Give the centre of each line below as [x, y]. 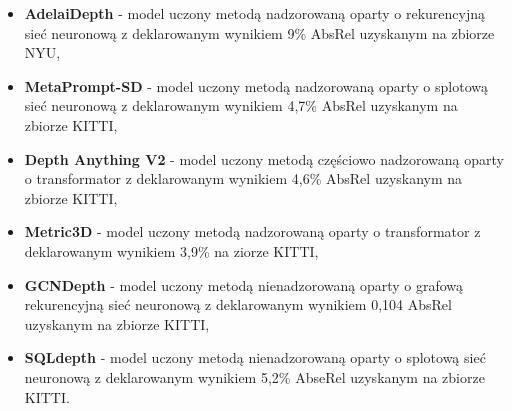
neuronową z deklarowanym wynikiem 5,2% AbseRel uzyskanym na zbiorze [254, 376]
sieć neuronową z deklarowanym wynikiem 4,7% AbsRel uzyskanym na [241, 105]
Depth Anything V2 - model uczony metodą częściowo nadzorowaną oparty [264, 158]
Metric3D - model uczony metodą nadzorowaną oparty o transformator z [252, 231]
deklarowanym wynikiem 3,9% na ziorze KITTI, [171, 250]
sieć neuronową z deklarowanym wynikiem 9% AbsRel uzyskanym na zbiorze [259, 32]
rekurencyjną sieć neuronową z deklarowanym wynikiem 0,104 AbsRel [238, 304]
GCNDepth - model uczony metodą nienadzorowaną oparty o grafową [244, 284]
